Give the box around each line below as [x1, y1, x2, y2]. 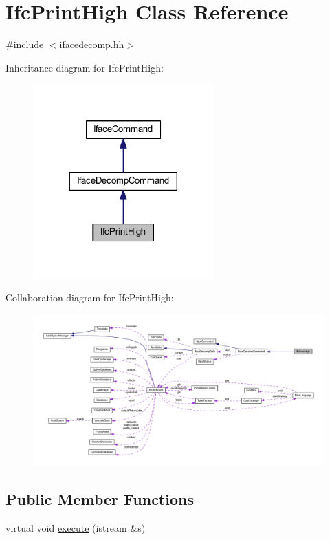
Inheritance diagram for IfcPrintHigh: [5, 60, 164, 74]
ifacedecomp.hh [59, 37, 124, 52]
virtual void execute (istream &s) [5, 521, 146, 535]
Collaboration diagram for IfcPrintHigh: [5, 290, 174, 305]
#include [5, 37, 44, 52]
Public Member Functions [5, 488, 194, 510]
